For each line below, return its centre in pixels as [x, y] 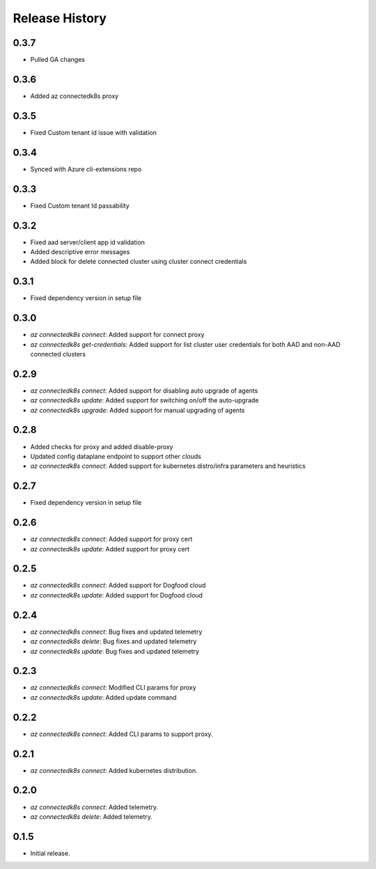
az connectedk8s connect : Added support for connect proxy [117, 335]
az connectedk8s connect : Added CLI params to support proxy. [122, 734]
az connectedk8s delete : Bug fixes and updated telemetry [113, 641]
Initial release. [50, 853]
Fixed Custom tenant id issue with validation [93, 132]
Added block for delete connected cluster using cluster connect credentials [139, 262]
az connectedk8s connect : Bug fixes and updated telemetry [116, 632]
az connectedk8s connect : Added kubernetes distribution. [114, 770]
